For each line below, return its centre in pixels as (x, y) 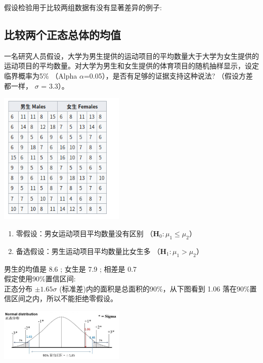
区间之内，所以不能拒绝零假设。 (64, 298)
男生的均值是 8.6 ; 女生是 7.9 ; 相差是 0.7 (71, 268)
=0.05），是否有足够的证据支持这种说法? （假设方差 (168, 75)
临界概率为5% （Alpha (41, 75)
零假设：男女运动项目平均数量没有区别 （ (84, 233)
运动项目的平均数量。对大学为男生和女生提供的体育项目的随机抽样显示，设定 (131, 66)
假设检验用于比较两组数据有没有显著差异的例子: (83, 7)
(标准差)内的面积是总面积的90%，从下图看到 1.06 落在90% (155, 288)
